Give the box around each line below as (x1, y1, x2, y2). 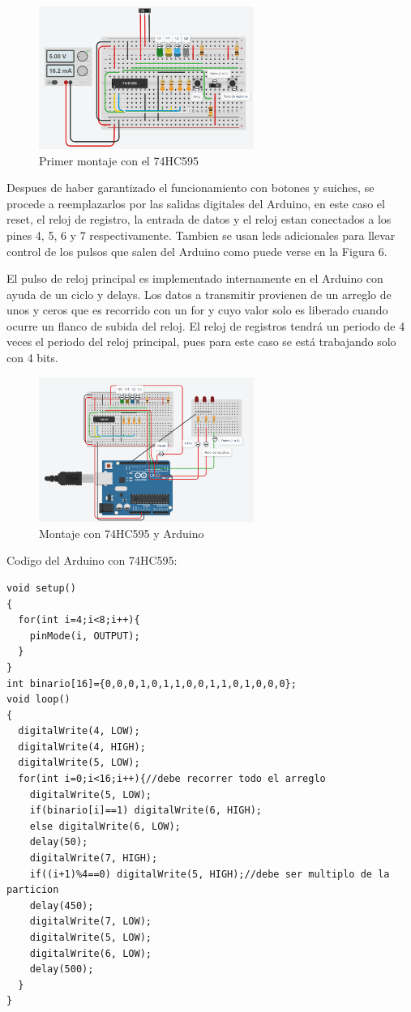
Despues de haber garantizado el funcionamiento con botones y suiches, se (6, 179, 375, 196)
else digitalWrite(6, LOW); (29, 820, 181, 832)
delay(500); (29, 963, 94, 976)
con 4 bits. (6, 349, 58, 366)
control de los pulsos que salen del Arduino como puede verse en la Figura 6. (6, 242, 387, 259)
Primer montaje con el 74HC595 (39, 152, 199, 169)
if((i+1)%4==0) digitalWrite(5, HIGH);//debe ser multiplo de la (29, 868, 390, 880)
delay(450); (29, 899, 94, 912)
